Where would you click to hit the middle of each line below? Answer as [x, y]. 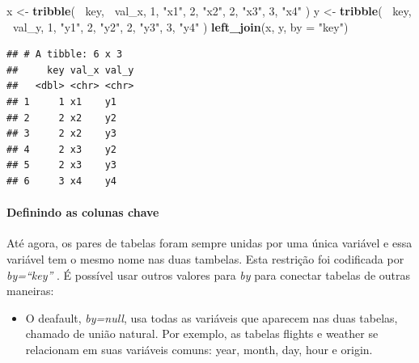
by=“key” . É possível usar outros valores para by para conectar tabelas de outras [209, 274]
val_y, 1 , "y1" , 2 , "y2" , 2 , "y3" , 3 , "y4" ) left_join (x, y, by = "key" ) [181, 26]
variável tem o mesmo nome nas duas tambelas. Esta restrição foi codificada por [205, 258]
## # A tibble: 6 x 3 [65, 55]
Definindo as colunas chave [83, 212]
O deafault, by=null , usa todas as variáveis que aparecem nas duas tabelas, [212, 317]
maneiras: [30, 291]
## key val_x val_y [70, 70]
